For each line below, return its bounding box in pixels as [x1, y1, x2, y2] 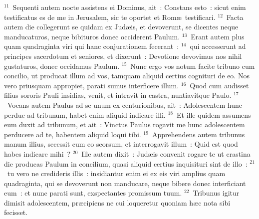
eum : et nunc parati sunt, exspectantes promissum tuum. [4, 188, 182, 198]
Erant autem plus [191, 31, 245, 41]
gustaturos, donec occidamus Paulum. [4, 60, 120, 71]
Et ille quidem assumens [176, 109, 251, 120]
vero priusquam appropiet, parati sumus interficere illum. [4, 80, 179, 90]
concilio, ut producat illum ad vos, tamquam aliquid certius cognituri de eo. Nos [4, 70, 250, 81]
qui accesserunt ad [190, 41, 246, 51]
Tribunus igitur [193, 188, 240, 198]
